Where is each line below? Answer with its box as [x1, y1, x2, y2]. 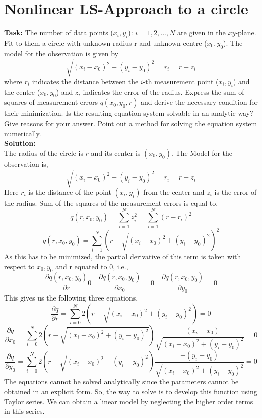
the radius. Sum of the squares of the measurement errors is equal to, [4, 197, 218, 208]
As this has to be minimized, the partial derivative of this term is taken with [4, 251, 241, 262]
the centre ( [4, 86, 40, 97]
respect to [4, 261, 35, 271]
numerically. [4, 128, 41, 138]
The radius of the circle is [4, 147, 83, 158]
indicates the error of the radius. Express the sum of [83, 86, 244, 97]
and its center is [91, 147, 141, 158]
